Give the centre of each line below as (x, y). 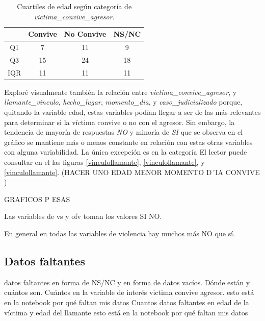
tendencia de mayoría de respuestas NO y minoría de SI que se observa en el (124, 132)
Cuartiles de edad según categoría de (74, 6)
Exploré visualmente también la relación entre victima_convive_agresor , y (121, 92)
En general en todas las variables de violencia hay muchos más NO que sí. (120, 233)
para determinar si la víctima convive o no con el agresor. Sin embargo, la (120, 122)
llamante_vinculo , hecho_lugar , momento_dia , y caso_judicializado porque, (123, 102)
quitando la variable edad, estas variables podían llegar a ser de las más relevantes (132, 112)
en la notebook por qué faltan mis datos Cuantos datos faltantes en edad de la (127, 302)
